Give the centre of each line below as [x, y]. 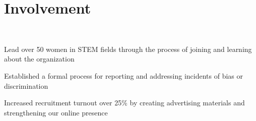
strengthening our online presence [56, 112]
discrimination [26, 85]
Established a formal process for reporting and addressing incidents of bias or [124, 75]
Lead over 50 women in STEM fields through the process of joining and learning [128, 49]
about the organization [39, 59]
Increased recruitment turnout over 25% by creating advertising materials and [124, 103]
